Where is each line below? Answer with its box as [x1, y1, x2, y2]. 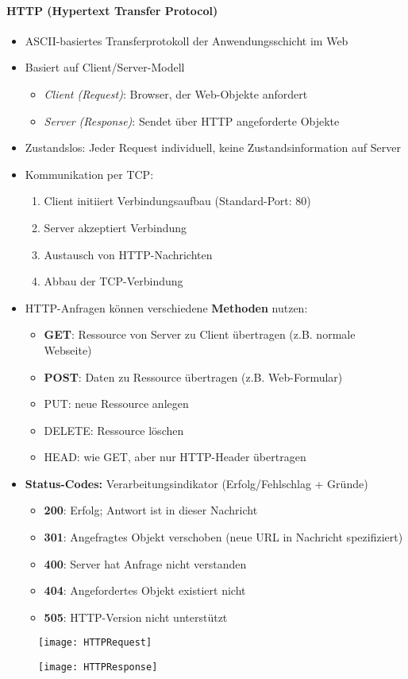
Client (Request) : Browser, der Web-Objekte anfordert [44, 85, 308, 102]
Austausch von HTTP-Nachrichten [44, 246, 213, 262]
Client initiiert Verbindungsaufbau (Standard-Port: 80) [44, 192, 311, 209]
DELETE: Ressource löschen [44, 421, 184, 438]
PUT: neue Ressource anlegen [44, 395, 189, 412]
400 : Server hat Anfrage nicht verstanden [44, 555, 247, 572]
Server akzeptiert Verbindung [44, 219, 187, 235]
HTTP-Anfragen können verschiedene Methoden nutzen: [25, 299, 308, 316]
